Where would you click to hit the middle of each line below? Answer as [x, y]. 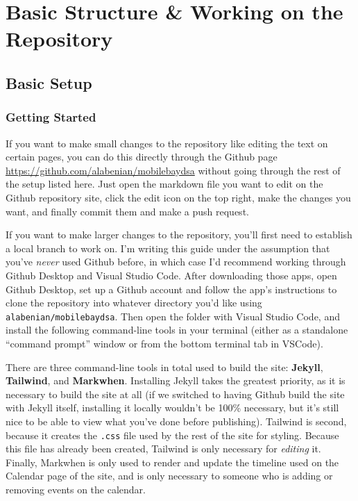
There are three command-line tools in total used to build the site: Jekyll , [164, 367]
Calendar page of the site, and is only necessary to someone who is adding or [169, 476]
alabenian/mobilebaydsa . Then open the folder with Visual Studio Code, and [173, 316]
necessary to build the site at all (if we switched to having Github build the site [175, 394]
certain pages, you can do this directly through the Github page [142, 157]
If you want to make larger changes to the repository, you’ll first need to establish [179, 235]
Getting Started [51, 117]
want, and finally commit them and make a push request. [127, 211]
